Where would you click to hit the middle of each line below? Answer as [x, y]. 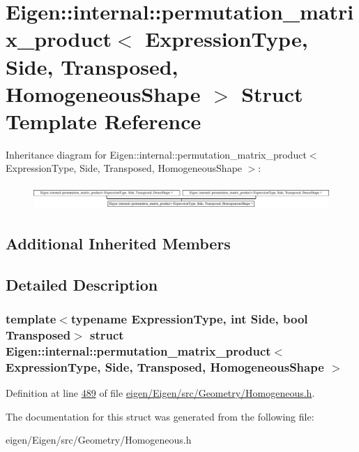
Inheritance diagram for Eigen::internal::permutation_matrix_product [156, 154]
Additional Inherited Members [118, 243]
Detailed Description [82, 284]
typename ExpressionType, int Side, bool [189, 318]
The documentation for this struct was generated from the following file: [160, 416]
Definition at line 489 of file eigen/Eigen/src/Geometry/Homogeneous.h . [160, 392]
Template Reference [104, 121]
